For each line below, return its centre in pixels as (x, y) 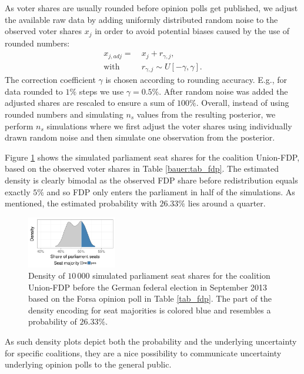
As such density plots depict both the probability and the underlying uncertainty (151, 341)
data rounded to (34, 91)
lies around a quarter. (227, 203)
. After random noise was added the (223, 91)
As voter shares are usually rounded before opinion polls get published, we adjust (151, 8)
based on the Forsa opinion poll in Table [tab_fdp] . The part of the (150, 298)
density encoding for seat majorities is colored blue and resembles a (150, 310)
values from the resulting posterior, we (206, 114)
